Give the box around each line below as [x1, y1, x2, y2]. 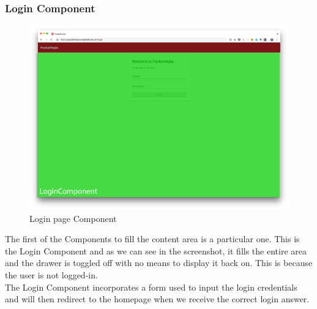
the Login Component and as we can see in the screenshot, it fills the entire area [5, 244, 307, 257]
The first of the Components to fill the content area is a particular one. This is [5, 232, 300, 245]
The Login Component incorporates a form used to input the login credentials [5, 280, 297, 293]
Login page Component [29, 212, 117, 224]
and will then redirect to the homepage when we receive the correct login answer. [5, 292, 310, 305]
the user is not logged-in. [5, 269, 98, 281]
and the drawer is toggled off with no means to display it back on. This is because [5, 256, 313, 269]
